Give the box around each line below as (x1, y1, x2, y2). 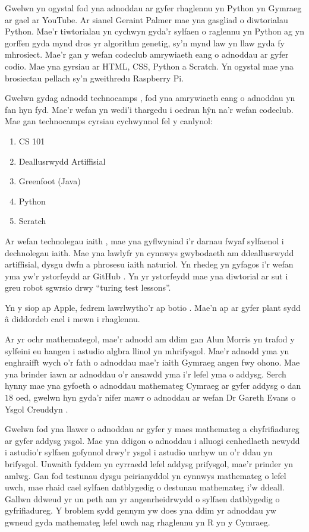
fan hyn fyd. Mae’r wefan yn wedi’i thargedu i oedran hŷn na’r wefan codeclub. (5, 103, 294, 115)
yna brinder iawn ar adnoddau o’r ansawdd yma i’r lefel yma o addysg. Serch (5, 367, 286, 380)
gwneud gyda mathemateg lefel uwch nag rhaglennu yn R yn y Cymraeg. (5, 515, 270, 528)
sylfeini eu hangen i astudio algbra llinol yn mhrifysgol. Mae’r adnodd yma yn (5, 344, 289, 357)
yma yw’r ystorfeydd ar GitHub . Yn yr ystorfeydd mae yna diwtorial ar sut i (5, 269, 288, 282)
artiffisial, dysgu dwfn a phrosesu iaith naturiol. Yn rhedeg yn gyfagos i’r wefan (5, 258, 294, 270)
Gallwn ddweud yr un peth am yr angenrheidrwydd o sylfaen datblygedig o (5, 492, 280, 505)
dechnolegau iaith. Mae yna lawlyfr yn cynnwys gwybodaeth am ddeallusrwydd (5, 246, 294, 259)
